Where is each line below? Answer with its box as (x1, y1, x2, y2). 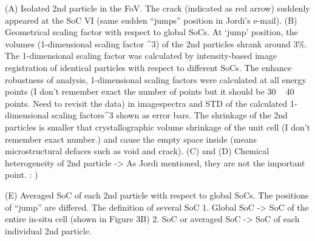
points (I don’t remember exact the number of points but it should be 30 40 (5, 85, 294, 98)
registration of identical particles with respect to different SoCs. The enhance (5, 61, 292, 73)
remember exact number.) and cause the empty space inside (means (5, 132, 257, 145)
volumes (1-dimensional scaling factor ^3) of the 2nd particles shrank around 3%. (5, 37, 307, 50)
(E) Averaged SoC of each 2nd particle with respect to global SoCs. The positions (5, 188, 309, 201)
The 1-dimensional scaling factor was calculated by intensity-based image (5, 49, 277, 62)
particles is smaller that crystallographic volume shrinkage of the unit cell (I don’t (5, 120, 311, 133)
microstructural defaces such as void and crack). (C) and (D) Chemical (5, 144, 269, 157)
